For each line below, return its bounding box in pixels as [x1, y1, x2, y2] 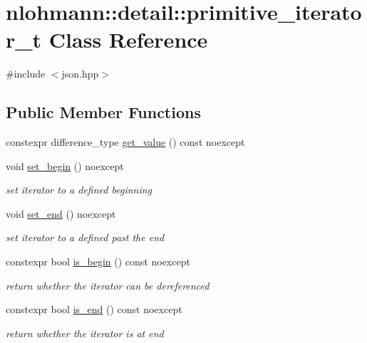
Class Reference [48, 25, 208, 54]
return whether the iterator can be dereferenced [6, 278, 210, 292]
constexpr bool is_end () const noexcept [6, 302, 182, 317]
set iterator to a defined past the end [6, 230, 165, 245]
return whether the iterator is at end [6, 325, 164, 340]
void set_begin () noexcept [6, 158, 124, 173]
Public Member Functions [6, 101, 201, 123]
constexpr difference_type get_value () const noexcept [6, 134, 245, 149]
